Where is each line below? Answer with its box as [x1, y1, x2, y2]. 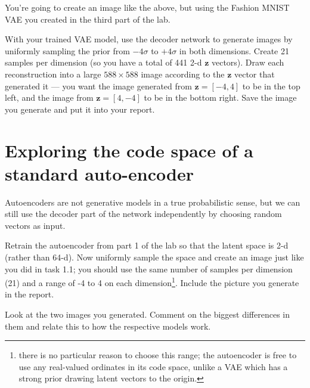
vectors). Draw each [211, 56, 284, 69]
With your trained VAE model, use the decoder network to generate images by [5, 33, 293, 45]
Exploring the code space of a [5, 138, 253, 162]
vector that [234, 67, 275, 80]
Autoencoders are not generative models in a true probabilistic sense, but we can [5, 195, 300, 208]
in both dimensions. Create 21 [179, 44, 289, 57]
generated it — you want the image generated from [5, 79, 192, 92]
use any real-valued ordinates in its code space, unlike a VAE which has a [18, 360, 288, 373]
